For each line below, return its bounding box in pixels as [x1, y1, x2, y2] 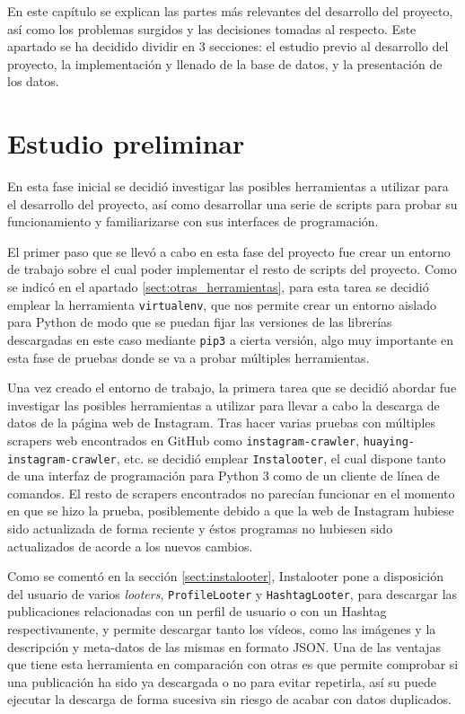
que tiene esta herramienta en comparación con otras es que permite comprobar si [7, 655, 459, 674]
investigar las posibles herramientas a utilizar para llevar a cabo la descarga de [7, 395, 440, 414]
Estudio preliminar [7, 125, 245, 162]
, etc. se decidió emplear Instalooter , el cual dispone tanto [116, 448, 446, 467]
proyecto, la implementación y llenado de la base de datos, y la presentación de [7, 54, 443, 73]
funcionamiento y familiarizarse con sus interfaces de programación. [7, 212, 379, 231]
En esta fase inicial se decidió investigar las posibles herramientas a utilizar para [7, 177, 449, 196]
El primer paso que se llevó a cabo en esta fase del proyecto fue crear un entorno [7, 242, 451, 260]
